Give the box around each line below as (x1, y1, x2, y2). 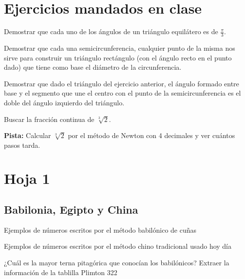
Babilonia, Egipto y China (4, 202, 138, 217)
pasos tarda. (4, 139, 40, 150)
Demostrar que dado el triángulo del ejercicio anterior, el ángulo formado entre (4, 78, 239, 88)
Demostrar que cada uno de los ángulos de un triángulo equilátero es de (4, 26, 218, 37)
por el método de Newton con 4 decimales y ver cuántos (68, 130, 235, 140)
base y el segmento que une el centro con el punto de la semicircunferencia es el (4, 88, 241, 98)
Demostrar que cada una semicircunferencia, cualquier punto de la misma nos (4, 42, 235, 53)
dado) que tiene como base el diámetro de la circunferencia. (4, 62, 182, 72)
